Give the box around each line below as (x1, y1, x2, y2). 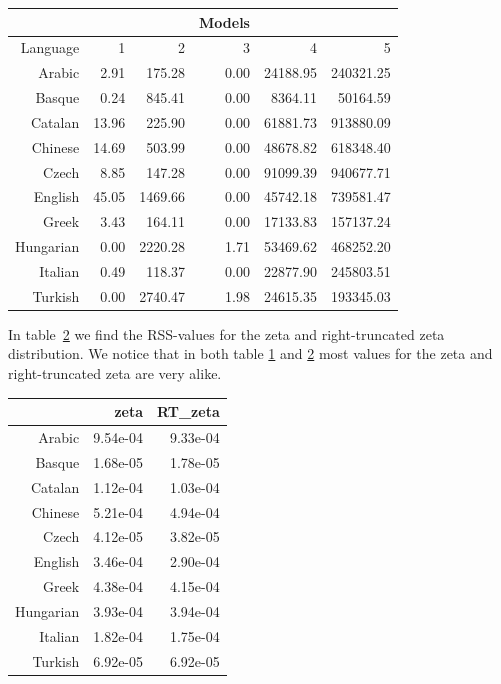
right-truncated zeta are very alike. (8, 363, 222, 384)
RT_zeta (157, 401, 220, 422)
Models (199, 11, 250, 32)
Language (20, 37, 80, 58)
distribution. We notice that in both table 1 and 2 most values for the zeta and (8, 343, 493, 364)
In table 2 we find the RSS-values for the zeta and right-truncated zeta (8, 323, 445, 344)
